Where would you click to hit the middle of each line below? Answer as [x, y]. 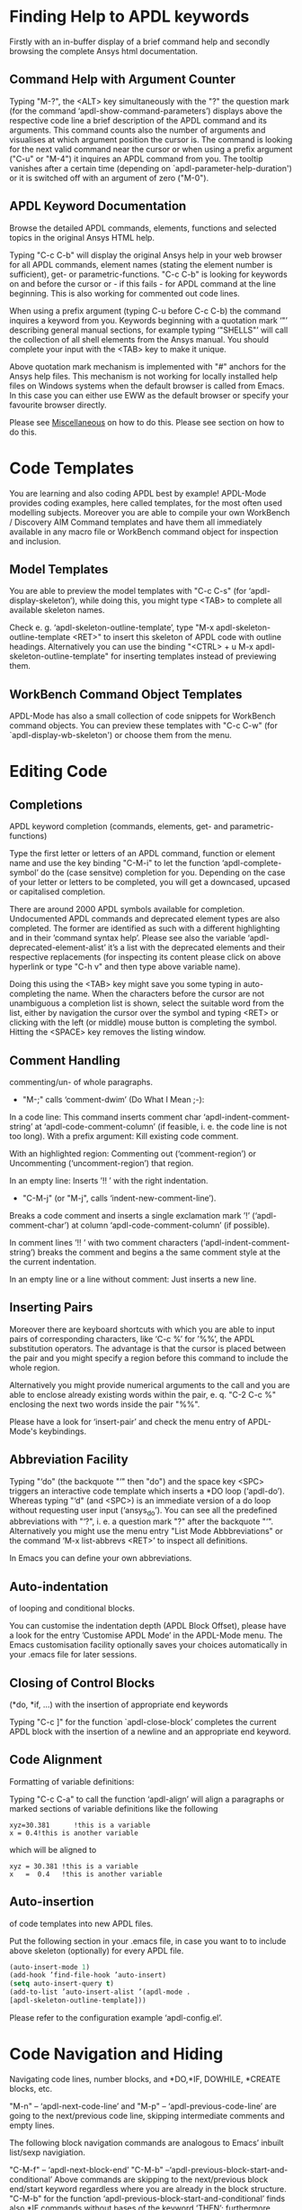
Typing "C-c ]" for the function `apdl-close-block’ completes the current [143, 1721]
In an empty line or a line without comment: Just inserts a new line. [133, 1279]
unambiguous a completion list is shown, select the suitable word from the [147, 1003]
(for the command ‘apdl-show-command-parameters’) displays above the [146, 111]
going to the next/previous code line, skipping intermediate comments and [147, 2115]
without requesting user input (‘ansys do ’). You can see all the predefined [143, 1511]
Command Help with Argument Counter [123, 80]
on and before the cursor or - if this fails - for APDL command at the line [143, 283]
